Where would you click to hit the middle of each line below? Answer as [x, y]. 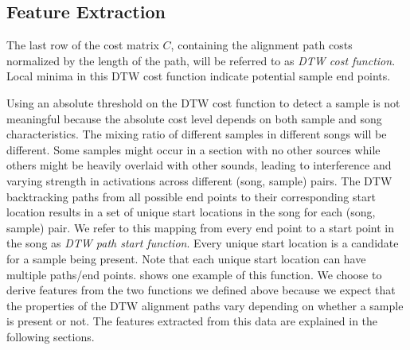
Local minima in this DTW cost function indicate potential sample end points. [199, 76]
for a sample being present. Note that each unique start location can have [186, 258]
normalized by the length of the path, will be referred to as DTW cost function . [201, 60]
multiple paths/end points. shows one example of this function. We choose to [194, 274]
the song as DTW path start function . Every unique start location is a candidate [203, 243]
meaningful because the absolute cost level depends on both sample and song [194, 118]
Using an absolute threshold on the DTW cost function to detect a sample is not [203, 102]
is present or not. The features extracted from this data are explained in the [192, 321]
